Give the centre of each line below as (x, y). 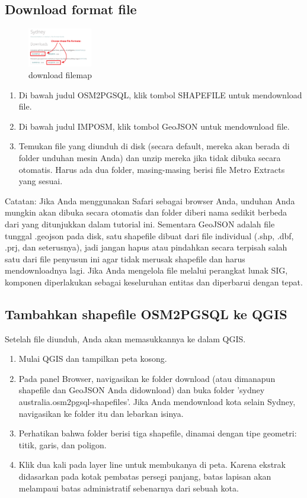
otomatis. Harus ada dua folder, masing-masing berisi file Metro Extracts (152, 169)
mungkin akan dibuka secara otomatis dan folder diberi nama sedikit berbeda (146, 212)
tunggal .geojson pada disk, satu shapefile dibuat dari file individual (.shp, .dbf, (149, 235)
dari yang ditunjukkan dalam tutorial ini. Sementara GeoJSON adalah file (140, 224)
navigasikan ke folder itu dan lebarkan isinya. (101, 413)
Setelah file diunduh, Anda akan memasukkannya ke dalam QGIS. (125, 338)
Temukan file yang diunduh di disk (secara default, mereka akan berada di (154, 146)
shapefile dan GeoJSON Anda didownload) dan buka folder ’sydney (142, 390)
